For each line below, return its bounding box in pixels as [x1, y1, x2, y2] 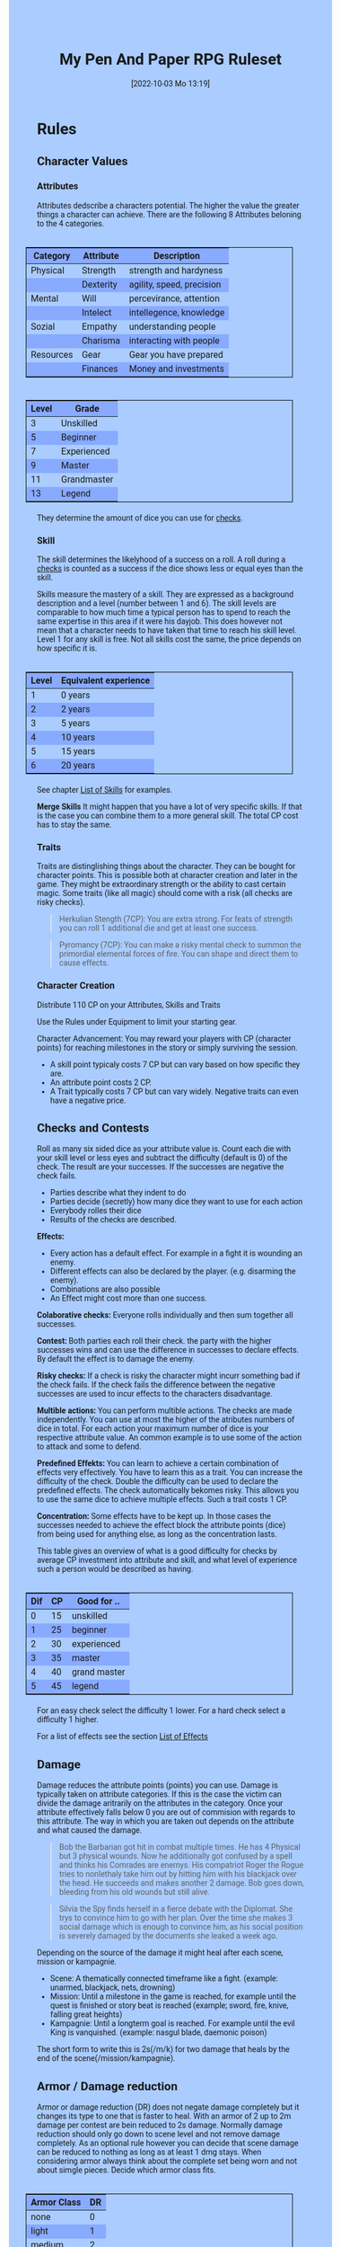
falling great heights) [49, 2010, 123, 2020]
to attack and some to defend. [37, 1442, 142, 1452]
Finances [81, 362, 118, 375]
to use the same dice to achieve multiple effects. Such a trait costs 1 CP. [37, 1495, 287, 1505]
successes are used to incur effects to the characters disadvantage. [37, 1389, 273, 1399]
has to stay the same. [37, 819, 112, 830]
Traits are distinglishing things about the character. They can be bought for [37, 861, 296, 872]
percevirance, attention [128, 292, 220, 305]
